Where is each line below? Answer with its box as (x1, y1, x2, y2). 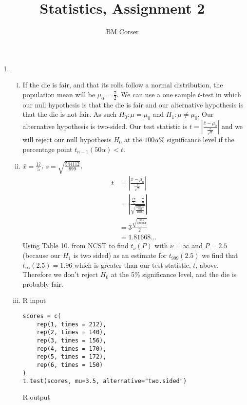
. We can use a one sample (116, 89, 196, 99)
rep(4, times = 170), (37, 345, 107, 352)
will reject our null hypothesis (22, 134, 112, 145)
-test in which (200, 89, 241, 99)
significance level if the (167, 134, 234, 145)
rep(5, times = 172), (37, 353, 107, 361)
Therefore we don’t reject (22, 269, 98, 279)
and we (221, 121, 243, 131)
